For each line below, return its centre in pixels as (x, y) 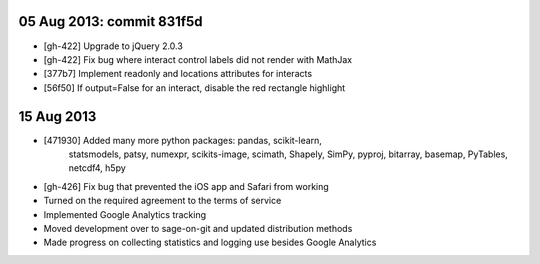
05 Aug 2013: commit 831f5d (111, 21)
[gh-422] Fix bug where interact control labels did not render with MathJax (198, 59)
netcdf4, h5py (97, 168)
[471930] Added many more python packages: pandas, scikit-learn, (182, 140)
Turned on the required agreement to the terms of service (162, 201)
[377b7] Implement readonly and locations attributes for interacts (178, 74)
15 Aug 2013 (57, 116)
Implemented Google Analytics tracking (125, 214)
